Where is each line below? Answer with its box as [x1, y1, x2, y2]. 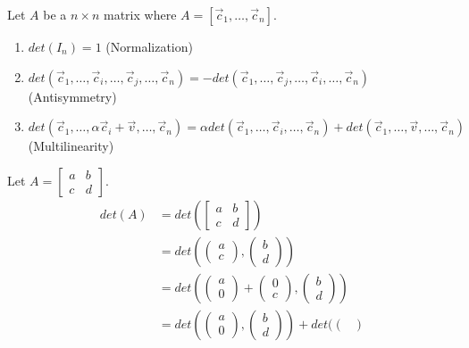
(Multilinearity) [28, 137, 114, 155]
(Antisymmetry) [28, 87, 117, 105]
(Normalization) [105, 37, 193, 55]
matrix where [104, 5, 177, 23]
